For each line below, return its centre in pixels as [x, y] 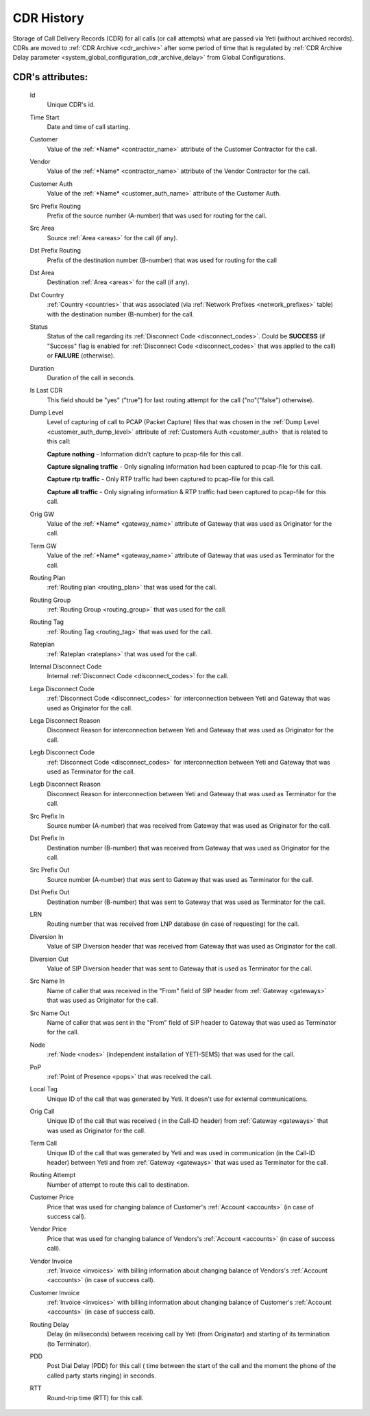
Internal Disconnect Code [66, 666]
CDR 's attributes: [50, 77]
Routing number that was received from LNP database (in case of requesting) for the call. [173, 924]
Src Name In [47, 981]
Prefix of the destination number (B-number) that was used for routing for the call [162, 260]
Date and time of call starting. [88, 126]
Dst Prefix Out [50, 892]
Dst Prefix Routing [56, 251]
